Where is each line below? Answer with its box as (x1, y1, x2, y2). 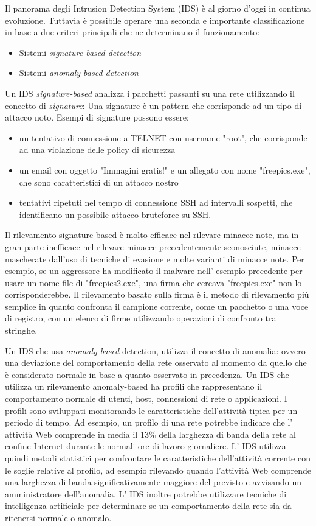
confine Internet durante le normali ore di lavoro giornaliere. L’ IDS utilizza (5, 440, 286, 452)
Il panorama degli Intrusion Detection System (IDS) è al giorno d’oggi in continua (5, 2, 311, 14)
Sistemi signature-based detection (19, 46, 142, 58)
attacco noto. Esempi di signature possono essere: (5, 111, 189, 124)
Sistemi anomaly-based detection (19, 66, 139, 79)
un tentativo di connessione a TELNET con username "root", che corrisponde (19, 131, 307, 144)
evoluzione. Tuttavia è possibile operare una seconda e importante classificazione (5, 13, 305, 26)
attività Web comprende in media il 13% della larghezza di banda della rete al (5, 427, 296, 440)
